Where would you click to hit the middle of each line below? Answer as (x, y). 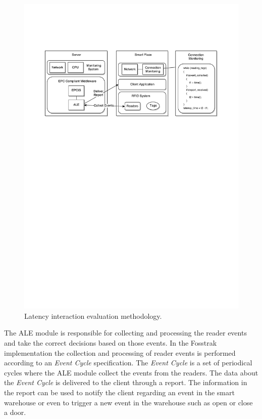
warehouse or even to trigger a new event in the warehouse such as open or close (128, 402)
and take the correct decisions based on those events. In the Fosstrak (111, 342)
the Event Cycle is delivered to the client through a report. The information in (126, 382)
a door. (15, 412)
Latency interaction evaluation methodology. (93, 316)
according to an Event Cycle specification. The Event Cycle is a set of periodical (128, 363)
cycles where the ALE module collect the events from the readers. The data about (131, 372)
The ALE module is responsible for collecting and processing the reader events (125, 333)
